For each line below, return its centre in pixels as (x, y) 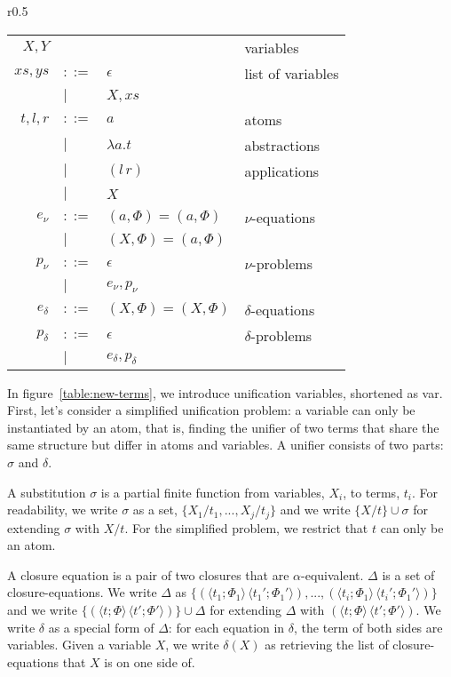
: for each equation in (226, 627)
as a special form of (101, 627)
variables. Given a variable (79, 645)
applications (282, 171)
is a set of (408, 574)
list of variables (292, 73)
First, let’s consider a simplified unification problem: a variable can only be (211, 410)
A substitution (47, 492)
